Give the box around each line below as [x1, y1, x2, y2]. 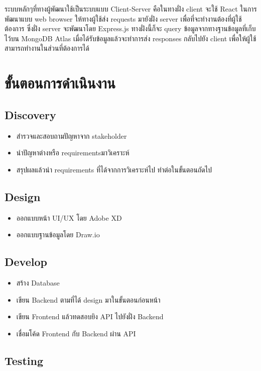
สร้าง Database [16, 277, 60, 288]
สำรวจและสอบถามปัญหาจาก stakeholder [16, 130, 127, 141]
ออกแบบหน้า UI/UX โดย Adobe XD [16, 212, 122, 223]
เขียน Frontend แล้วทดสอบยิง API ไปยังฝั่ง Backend [16, 311, 164, 322]
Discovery [5, 107, 56, 122]
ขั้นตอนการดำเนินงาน [5, 72, 115, 93]
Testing [5, 352, 43, 368]
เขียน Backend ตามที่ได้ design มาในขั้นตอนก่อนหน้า [16, 294, 161, 305]
